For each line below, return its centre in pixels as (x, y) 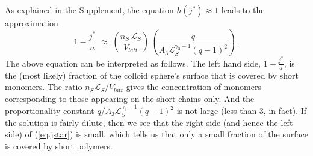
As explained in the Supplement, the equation (89, 10)
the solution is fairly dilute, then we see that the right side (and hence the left (149, 122)
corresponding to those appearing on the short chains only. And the (130, 98)
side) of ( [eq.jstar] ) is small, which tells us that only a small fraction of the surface (156, 134)
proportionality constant (50, 111)
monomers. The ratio (44, 87)
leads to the (243, 10)
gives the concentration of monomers (194, 87)
